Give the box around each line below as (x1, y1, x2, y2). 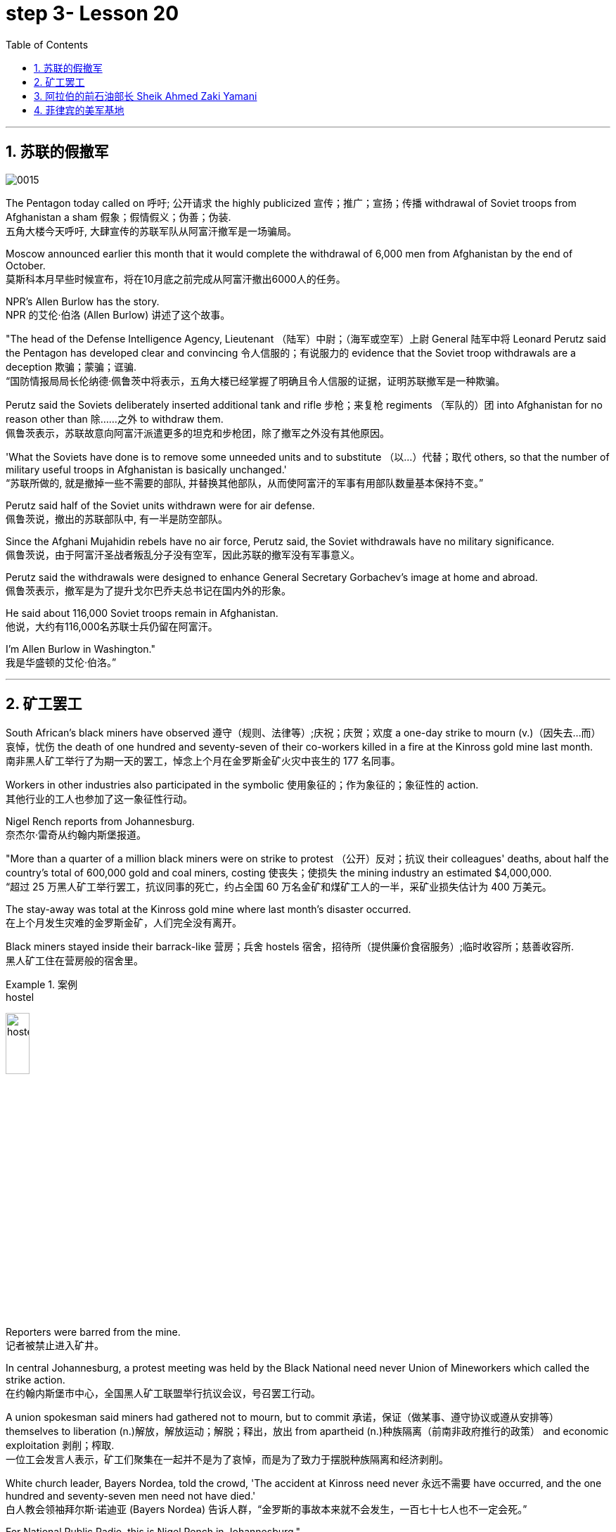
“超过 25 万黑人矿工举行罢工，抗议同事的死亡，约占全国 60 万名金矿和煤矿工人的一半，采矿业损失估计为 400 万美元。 (6, 881, 552, 893)
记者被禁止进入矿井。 (6, 1339, 104, 1351)
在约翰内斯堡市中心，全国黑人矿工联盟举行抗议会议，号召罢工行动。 (6, 1386, 321, 1399)
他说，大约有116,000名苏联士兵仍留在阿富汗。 (6, 620, 218, 632)
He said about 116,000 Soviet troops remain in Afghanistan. (6, 606, 278, 619)
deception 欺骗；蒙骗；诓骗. (6, 360, 137, 373)
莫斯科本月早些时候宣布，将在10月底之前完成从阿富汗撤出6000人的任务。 (6, 272, 346, 285)
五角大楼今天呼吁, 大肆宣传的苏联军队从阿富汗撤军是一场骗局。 (6, 224, 297, 237)
